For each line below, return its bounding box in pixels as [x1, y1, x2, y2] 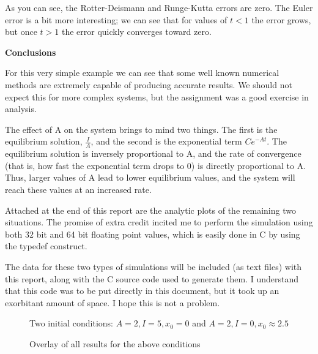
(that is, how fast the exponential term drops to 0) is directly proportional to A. [5, 159, 306, 171]
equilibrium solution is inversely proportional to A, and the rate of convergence [5, 147, 301, 160]
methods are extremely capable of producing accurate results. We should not [5, 78, 292, 91]
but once [5, 25, 37, 38]
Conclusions [5, 45, 56, 58]
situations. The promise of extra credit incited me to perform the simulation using [5, 216, 313, 228]
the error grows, [251, 13, 311, 26]
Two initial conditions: [29, 317, 113, 330]
